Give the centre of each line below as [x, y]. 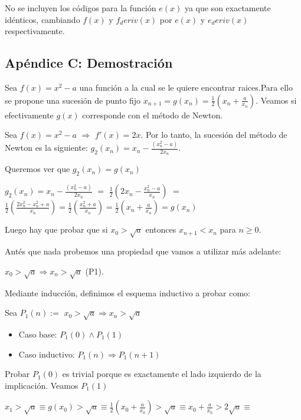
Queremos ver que [37, 169]
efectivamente [29, 115]
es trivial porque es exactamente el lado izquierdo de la [162, 374]
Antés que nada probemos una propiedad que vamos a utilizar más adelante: [143, 251]
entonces [161, 229]
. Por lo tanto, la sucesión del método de [214, 135]
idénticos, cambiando [42, 19]
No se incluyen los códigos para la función [81, 8]
